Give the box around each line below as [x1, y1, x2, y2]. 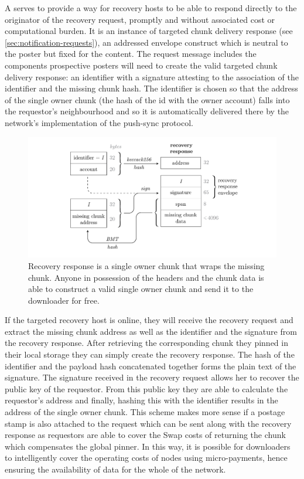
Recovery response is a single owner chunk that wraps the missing [28, 259, 265, 271]
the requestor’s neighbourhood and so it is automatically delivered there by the [5, 105, 289, 117]
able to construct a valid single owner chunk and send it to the [28, 283, 254, 295]
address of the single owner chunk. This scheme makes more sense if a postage [5, 406, 285, 418]
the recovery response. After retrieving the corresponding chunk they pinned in [5, 337, 288, 349]
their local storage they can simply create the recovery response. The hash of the [5, 348, 295, 361]
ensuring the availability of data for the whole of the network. [5, 463, 226, 475]
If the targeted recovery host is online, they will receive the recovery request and [5, 314, 293, 326]
